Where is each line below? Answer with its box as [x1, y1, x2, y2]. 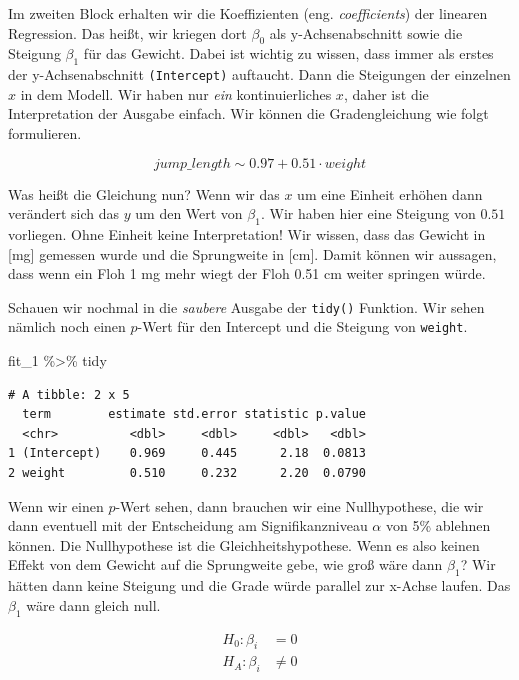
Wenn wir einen [8, 495, 104, 516]
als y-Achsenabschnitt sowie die [269, 22, 463, 43]
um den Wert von [135, 203, 243, 224]
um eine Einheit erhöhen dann [297, 183, 483, 204]
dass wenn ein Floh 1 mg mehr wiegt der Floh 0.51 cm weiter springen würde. [8, 263, 486, 284]
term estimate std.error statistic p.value [22, 407, 366, 422]
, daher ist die [343, 83, 429, 104]
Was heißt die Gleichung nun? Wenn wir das [8, 183, 280, 204]
